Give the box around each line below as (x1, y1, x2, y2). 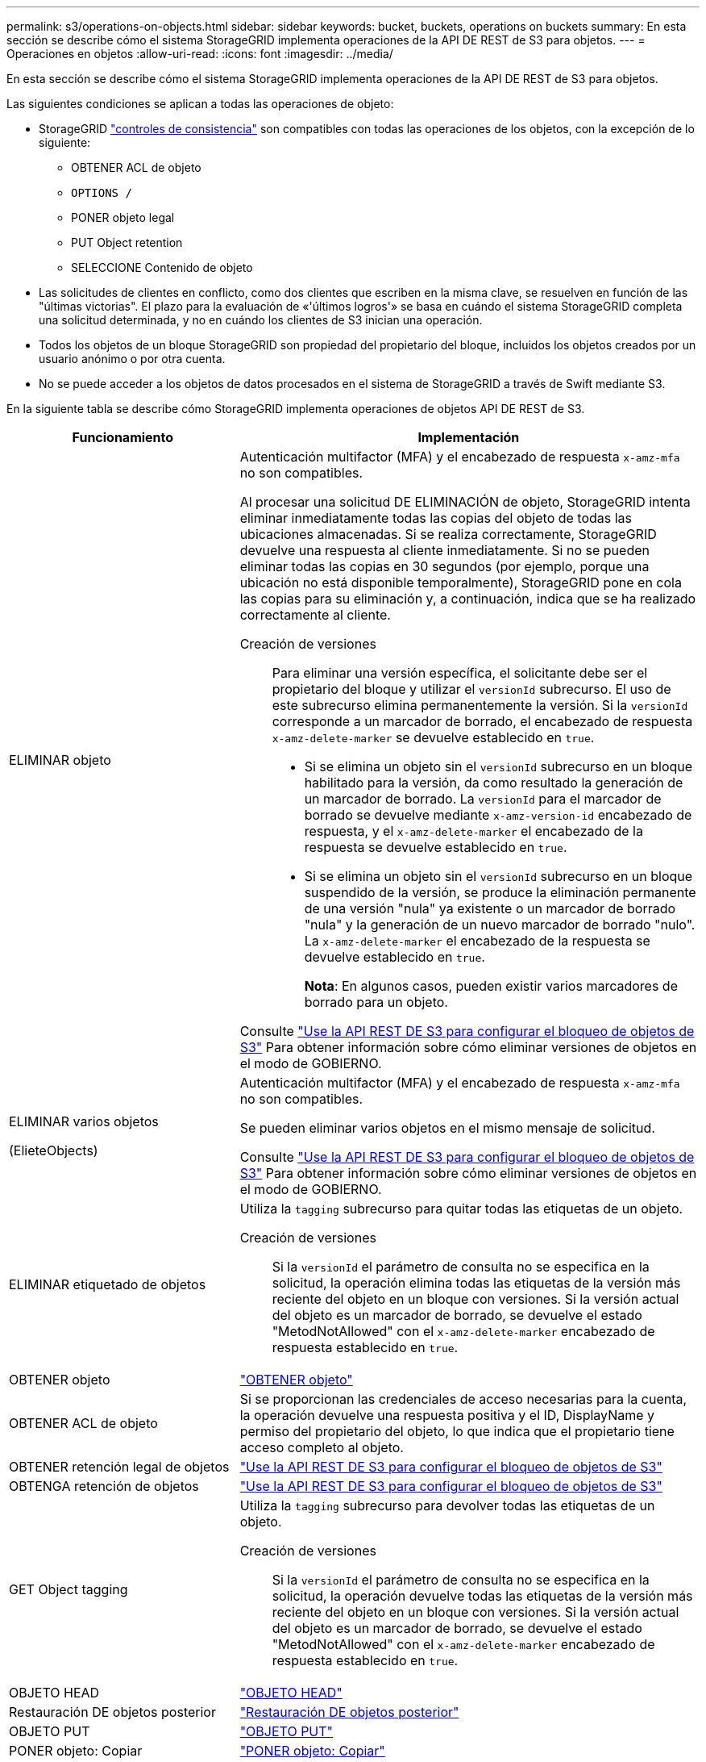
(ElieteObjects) (9, 1142, 98, 1159)
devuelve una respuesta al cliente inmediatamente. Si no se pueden (239, 542, 650, 558)
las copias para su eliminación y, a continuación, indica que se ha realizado (239, 591, 696, 607)
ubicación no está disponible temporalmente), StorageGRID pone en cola (239, 574, 682, 591)
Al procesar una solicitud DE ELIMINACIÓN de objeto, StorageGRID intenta (239, 494, 691, 510)
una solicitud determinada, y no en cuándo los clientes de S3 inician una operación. (39, 313, 483, 327)
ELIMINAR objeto (9, 752, 111, 768)
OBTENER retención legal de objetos (9, 1459, 230, 1475)
